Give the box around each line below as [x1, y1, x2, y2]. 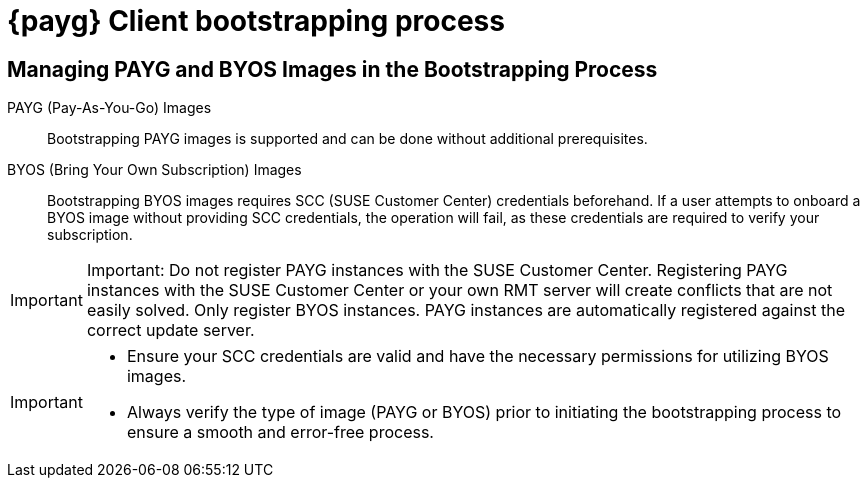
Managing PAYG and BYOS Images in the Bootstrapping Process [7, 56, 658, 82]
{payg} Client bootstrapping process [7, 4, 505, 38]
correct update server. [86, 320, 255, 341]
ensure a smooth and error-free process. [126, 422, 434, 443]
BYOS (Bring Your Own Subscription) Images [7, 161, 302, 179]
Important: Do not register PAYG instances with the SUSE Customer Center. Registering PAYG [86, 260, 788, 281]
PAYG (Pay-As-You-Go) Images [7, 99, 212, 117]
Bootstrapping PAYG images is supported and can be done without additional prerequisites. [47, 130, 648, 148]
